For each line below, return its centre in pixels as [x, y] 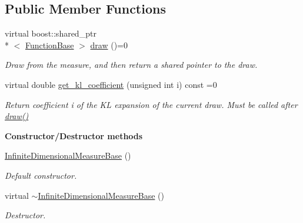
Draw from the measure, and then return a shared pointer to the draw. [131, 65]
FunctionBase [50, 45]
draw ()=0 [109, 45]
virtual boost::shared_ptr [51, 33]
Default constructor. [41, 175]
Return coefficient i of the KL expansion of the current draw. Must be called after [151, 104]
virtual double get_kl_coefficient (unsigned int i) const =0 [111, 84]
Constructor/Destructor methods [74, 135]
